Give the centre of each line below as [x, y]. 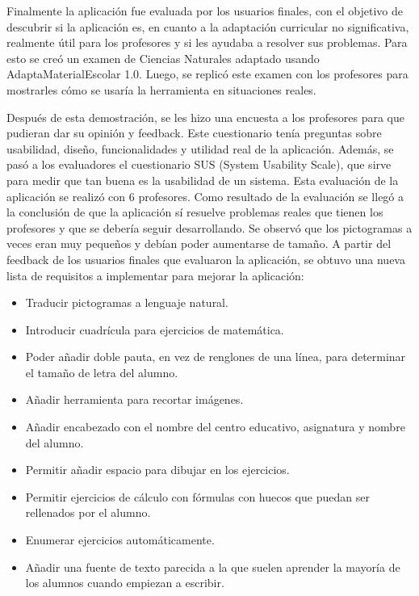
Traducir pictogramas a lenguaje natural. [127, 302]
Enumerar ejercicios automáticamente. [120, 540]
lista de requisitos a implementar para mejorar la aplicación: [155, 275]
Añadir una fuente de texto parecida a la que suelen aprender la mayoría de [213, 567]
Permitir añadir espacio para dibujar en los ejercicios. [157, 470]
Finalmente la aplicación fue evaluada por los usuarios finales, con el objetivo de [205, 10]
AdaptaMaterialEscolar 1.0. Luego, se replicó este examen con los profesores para [207, 74]
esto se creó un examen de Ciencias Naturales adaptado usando [163, 58]
